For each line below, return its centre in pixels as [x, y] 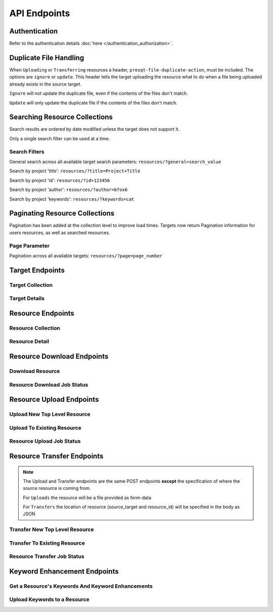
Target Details [27, 298]
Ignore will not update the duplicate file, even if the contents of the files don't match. [99, 93]
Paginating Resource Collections [62, 214]
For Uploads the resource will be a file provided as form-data [87, 498]
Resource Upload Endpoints [54, 399]
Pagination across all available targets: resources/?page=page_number [86, 255]
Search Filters [27, 151]
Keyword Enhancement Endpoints [64, 571]
